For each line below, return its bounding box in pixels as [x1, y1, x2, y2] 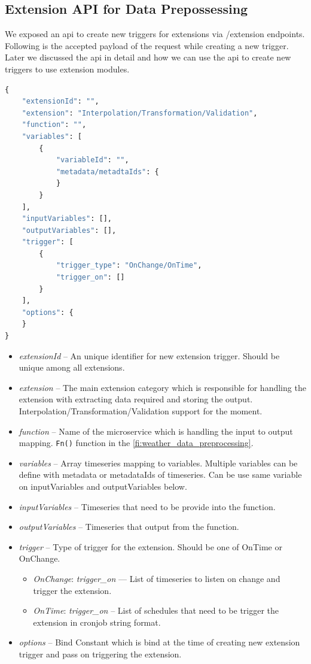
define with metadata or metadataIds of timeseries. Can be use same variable [19, 468, 302, 481]
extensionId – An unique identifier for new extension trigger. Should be [19, 349, 280, 362]
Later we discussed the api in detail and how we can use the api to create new [5, 51, 291, 63]
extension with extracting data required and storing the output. [19, 393, 253, 405]
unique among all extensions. [19, 361, 125, 374]
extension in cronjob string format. [33, 616, 161, 628]
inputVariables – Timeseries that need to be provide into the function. [19, 500, 276, 513]
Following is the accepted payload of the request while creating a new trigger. [5, 39, 289, 51]
